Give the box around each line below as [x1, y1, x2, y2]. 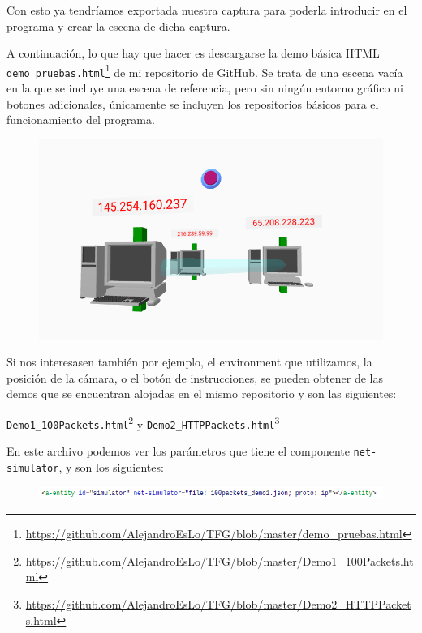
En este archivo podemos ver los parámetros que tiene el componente [6, 443, 350, 460]
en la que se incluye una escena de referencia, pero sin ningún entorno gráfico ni [6, 79, 403, 96]
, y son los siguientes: [58, 458, 164, 475]
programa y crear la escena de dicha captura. [6, 17, 230, 34]
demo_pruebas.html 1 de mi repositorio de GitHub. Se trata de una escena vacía [6, 61, 403, 80]
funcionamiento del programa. [6, 111, 155, 128]
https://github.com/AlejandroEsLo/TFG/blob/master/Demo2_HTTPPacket [25, 595, 411, 612]
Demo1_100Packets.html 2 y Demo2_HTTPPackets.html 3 [6, 413, 280, 432]
